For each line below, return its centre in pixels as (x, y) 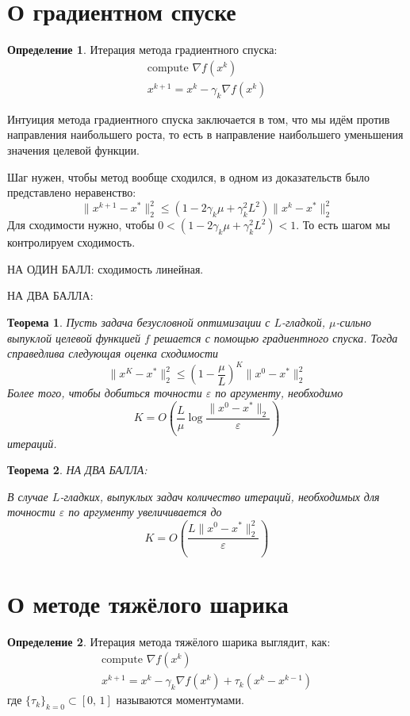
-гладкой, (303, 322)
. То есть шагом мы (343, 225)
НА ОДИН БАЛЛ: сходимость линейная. (105, 268)
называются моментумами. (180, 700)
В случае (28, 496)
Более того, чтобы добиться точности (105, 393)
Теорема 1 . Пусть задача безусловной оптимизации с (139, 322)
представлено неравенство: (72, 192)
